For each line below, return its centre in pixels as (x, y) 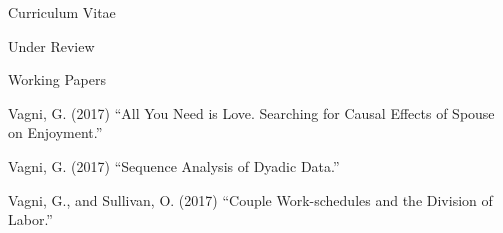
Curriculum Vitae (62, 12)
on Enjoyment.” (55, 132)
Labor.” (30, 219)
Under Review (51, 45)
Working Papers (57, 79)
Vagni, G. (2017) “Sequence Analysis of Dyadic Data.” (174, 165)
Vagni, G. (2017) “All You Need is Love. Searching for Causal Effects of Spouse (251, 112)
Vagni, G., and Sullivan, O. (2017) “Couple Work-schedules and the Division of (250, 199)
